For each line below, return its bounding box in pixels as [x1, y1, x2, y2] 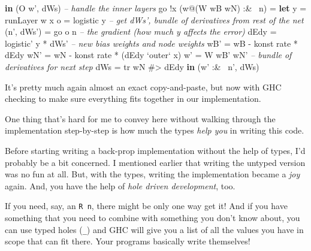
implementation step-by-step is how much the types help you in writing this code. [5, 124, 304, 137]
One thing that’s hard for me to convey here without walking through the [5, 112, 276, 125]
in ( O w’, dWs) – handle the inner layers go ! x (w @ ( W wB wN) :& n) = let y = [5, 2, 307, 14]
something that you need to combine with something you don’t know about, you [5, 211, 300, 223]
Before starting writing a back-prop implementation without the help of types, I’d [5, 144, 306, 156]
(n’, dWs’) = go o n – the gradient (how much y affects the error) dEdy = [5, 25, 277, 38]
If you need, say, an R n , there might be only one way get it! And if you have [5, 199, 288, 212]
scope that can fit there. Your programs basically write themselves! [5, 235, 250, 247]
